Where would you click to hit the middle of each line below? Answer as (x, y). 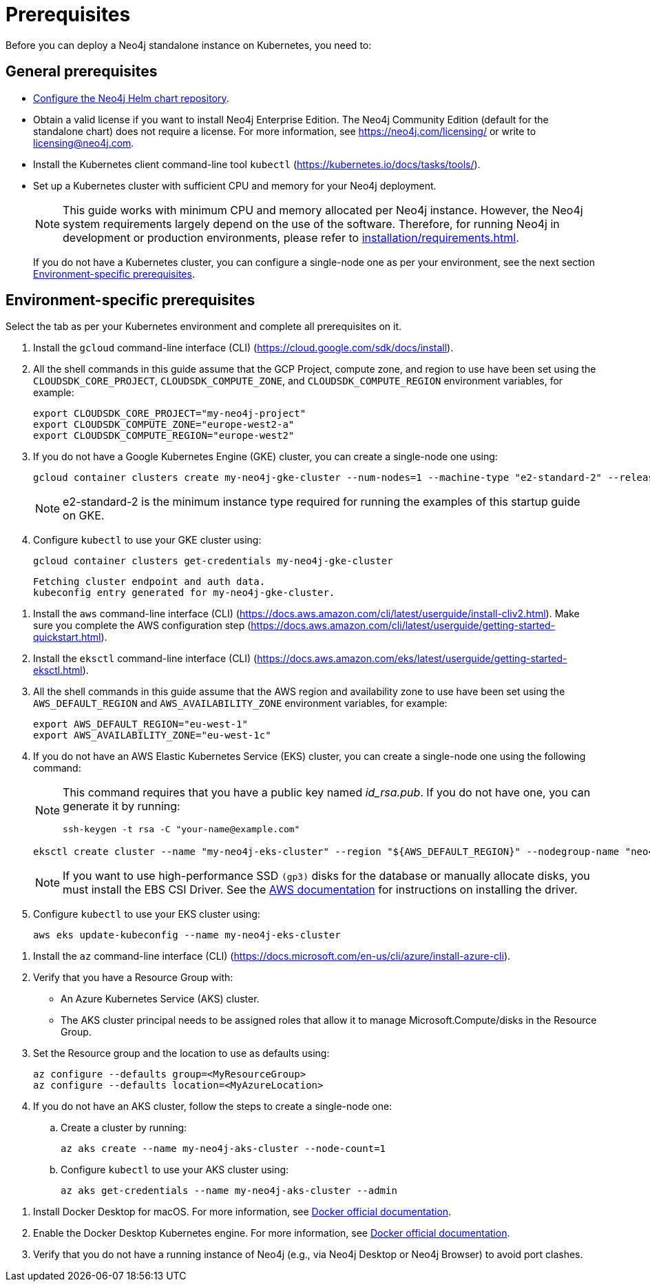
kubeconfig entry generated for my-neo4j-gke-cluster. (184, 593)
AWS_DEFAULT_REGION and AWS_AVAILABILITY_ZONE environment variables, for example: (240, 703)
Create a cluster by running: (124, 1128)
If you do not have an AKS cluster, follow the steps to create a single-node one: (213, 1106)
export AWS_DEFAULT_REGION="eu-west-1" (140, 724)
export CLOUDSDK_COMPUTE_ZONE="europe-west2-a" (164, 425)
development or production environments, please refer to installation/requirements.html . (291, 237)
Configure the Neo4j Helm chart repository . (131, 98)
